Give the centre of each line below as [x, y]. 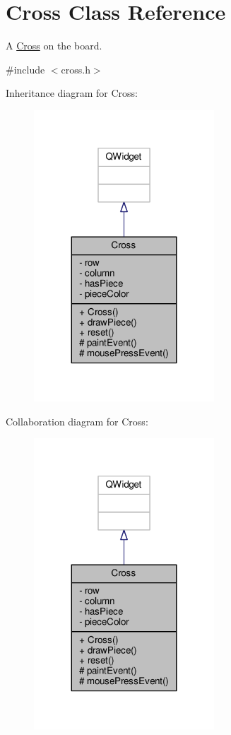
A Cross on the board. [54, 46]
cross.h [76, 69]
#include [25, 69]
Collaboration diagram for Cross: [77, 421]
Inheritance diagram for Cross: [72, 93]
